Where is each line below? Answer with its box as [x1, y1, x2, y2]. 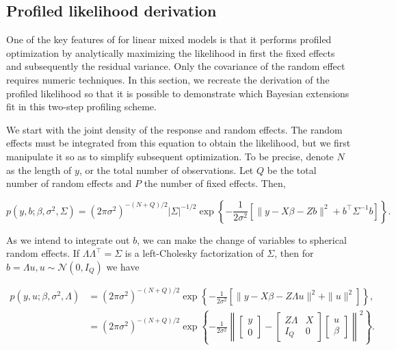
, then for [274, 246, 314, 260]
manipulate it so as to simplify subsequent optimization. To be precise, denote [6, 149, 334, 163]
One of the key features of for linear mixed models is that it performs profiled [6, 32, 332, 47]
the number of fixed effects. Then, [144, 176, 286, 190]
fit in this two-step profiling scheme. [6, 99, 157, 114]
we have [106, 259, 140, 273]
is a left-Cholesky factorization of [124, 246, 264, 260]
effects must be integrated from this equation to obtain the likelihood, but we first [6, 136, 351, 150]
